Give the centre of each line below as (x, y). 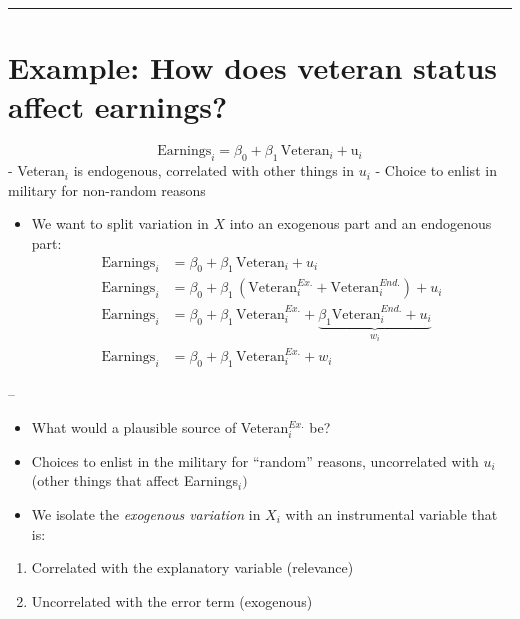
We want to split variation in (120, 223)
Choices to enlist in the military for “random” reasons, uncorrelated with (255, 460)
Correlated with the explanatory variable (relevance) (192, 567)
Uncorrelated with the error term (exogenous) (172, 600)
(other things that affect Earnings (134, 480)
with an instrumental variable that (391, 514)
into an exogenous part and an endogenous (360, 223)
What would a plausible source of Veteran (160, 426)
